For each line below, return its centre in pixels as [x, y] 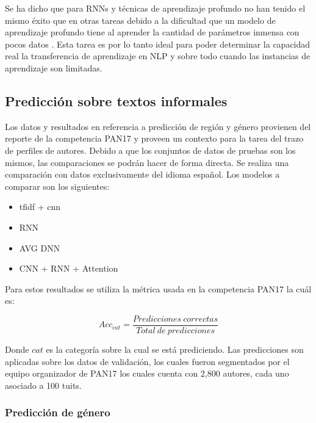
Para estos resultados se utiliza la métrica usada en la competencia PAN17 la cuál [158, 288]
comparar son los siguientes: [57, 186]
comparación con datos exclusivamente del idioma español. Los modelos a [142, 174]
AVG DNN [40, 248]
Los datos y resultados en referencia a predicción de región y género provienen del [158, 126]
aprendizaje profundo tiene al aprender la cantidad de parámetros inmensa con [152, 32]
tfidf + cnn [40, 207]
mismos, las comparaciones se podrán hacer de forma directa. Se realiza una [147, 162]
